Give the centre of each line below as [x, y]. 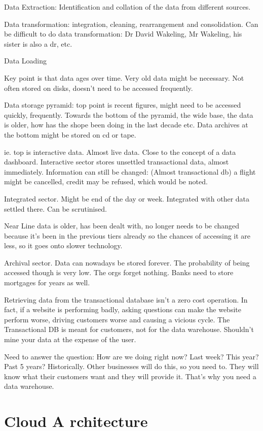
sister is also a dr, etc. [38, 43]
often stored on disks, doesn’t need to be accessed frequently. [99, 88]
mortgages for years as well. [47, 283]
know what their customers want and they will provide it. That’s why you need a [130, 376]
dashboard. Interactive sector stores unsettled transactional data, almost [117, 162]
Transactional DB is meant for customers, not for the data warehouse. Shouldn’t [129, 329]
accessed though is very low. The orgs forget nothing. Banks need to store [119, 272]
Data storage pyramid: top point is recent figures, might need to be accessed [123, 105]
